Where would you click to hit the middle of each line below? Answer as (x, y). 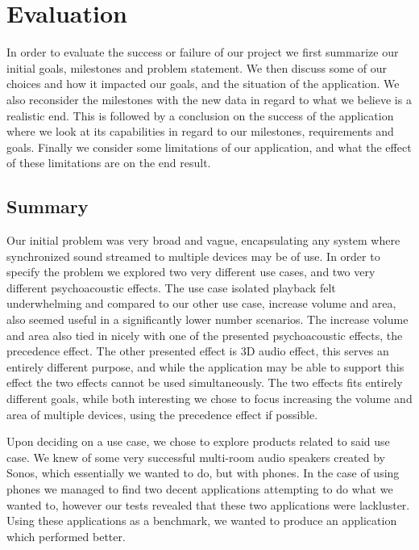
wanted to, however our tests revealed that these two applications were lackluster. (208, 504)
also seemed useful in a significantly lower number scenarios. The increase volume (207, 319)
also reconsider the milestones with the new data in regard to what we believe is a (209, 99)
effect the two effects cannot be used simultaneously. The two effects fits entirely (205, 382)
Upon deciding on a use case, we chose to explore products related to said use (198, 441)
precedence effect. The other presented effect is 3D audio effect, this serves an (198, 351)
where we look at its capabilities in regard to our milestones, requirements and (200, 131)
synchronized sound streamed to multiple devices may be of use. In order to (193, 256)
